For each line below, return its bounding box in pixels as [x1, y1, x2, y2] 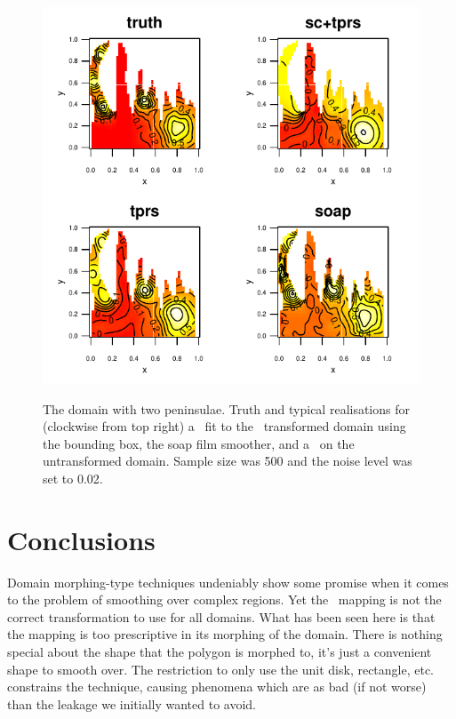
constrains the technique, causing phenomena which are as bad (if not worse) [7, 677, 427, 696]
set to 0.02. [43, 468, 103, 487]
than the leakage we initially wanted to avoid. [7, 694, 256, 713]
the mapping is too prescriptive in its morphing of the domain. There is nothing [7, 625, 443, 643]
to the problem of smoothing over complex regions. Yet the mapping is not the [7, 590, 442, 609]
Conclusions [7, 521, 156, 557]
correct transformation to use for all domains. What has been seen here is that [7, 607, 436, 626]
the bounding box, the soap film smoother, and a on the [43, 434, 355, 452]
